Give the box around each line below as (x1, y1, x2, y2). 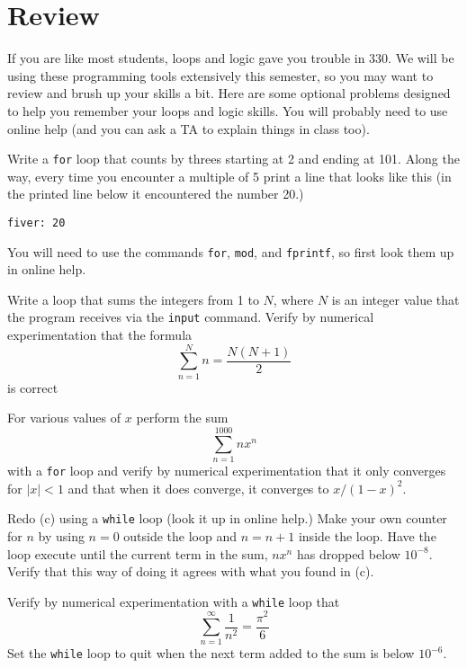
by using (38, 527, 85, 546)
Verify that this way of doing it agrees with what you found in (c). (7, 562, 374, 581)
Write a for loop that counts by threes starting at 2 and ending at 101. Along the (7, 149, 460, 168)
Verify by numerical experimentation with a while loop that (7, 592, 340, 610)
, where (273, 289, 314, 308)
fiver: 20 (7, 216, 66, 229)
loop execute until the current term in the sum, (7, 544, 268, 563)
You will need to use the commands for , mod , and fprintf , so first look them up (7, 242, 454, 261)
